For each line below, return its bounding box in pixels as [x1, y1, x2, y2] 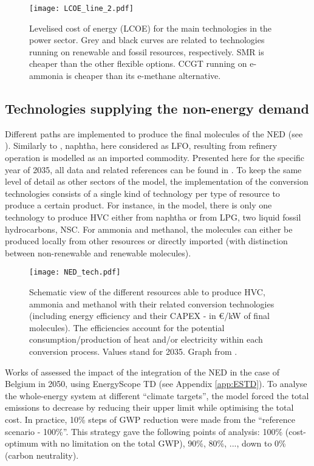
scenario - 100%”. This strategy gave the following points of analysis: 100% [5, 425, 283, 437]
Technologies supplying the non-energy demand [5, 99, 309, 118]
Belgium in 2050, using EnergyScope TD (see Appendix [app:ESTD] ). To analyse [5, 377, 307, 390]
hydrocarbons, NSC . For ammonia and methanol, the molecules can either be [5, 222, 293, 235]
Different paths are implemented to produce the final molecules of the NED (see [5, 127, 303, 140]
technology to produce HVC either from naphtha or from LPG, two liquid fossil [5, 210, 301, 223]
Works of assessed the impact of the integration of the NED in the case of [5, 365, 280, 378]
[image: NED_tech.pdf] [29, 268, 121, 277]
